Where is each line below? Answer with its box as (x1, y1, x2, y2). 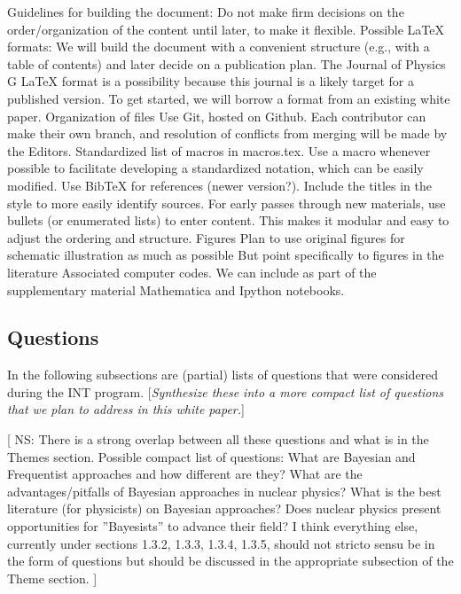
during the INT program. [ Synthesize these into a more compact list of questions (7, 382, 444, 401)
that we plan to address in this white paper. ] (7, 400, 245, 418)
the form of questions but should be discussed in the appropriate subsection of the (7, 551, 454, 570)
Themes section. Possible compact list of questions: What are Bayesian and (7, 447, 416, 465)
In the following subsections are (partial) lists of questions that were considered (7, 365, 439, 384)
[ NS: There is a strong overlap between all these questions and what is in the (7, 430, 429, 449)
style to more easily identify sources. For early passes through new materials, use (7, 193, 446, 212)
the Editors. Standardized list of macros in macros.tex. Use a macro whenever (7, 141, 431, 160)
